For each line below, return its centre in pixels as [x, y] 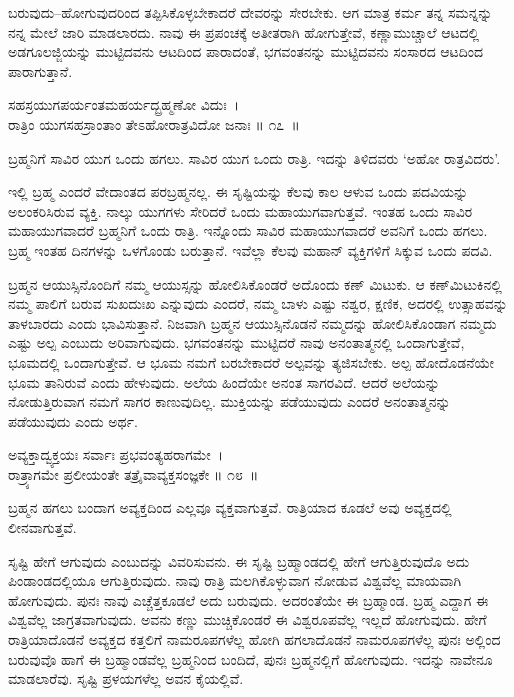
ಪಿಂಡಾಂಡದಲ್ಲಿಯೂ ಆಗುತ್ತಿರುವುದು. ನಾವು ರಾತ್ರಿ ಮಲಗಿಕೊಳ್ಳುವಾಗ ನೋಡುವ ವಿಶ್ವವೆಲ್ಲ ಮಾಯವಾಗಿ [235, 580]
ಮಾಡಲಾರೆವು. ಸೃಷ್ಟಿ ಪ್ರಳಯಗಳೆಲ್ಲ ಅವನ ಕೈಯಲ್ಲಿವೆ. [126, 678]
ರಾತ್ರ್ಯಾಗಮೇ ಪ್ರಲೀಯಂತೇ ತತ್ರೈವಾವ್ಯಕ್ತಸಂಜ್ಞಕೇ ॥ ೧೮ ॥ [133, 473]
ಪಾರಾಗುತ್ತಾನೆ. [40, 70]
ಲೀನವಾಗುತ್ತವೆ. [42, 527]
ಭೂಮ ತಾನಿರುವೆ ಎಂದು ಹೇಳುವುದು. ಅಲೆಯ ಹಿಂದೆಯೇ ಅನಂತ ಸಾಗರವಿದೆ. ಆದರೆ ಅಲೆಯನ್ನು [224, 381]
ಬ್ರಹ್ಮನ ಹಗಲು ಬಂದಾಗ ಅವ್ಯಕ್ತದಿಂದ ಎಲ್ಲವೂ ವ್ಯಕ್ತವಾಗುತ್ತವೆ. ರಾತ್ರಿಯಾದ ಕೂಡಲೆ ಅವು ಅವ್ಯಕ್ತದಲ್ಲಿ [230, 507]
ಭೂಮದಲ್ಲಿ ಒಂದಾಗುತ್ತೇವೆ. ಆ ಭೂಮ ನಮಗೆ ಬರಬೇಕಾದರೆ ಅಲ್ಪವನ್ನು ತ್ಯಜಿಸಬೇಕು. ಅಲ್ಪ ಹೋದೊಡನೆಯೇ [251, 361]
